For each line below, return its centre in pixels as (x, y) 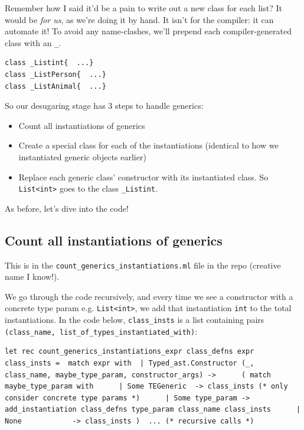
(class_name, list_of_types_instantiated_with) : (101, 331)
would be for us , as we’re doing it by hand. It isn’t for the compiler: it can (139, 19)
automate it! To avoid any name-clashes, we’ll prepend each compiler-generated (148, 31)
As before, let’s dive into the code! (67, 208)
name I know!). (32, 277)
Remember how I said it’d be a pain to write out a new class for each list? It (143, 8)
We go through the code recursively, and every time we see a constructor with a (149, 296)
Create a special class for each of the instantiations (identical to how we (148, 145)
